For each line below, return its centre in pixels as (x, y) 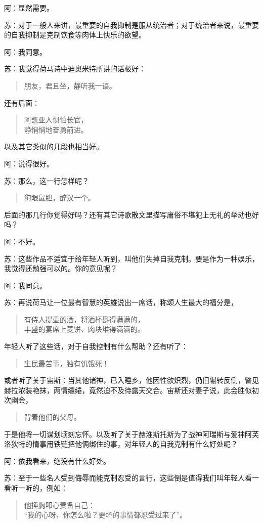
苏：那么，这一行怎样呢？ (47, 180)
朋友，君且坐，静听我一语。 (70, 85)
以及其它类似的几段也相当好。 (54, 146)
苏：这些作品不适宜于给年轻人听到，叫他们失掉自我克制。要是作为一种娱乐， (131, 258)
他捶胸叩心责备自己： (59, 505)
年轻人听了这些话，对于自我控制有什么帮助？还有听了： (96, 346)
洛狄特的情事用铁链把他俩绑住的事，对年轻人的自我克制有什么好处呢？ (121, 444)
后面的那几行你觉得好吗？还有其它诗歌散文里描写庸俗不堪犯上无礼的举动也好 (131, 214)
